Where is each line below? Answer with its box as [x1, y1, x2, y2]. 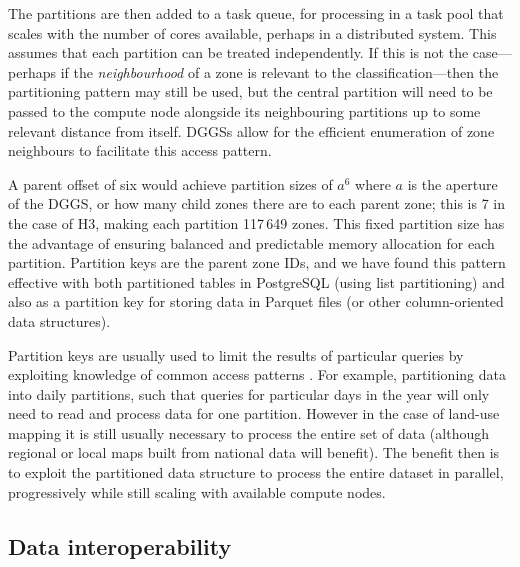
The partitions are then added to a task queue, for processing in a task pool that [8, 3, 504, 23]
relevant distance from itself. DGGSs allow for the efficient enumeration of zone [8, 120, 495, 141]
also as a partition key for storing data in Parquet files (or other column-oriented [8, 291, 504, 312]
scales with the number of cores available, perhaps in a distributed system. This [8, 22, 497, 43]
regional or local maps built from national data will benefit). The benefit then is [8, 442, 500, 463]
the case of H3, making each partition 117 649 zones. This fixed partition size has [8, 212, 505, 233]
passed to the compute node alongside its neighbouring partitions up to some [8, 100, 481, 121]
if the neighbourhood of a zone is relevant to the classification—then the [60, 61, 499, 82]
